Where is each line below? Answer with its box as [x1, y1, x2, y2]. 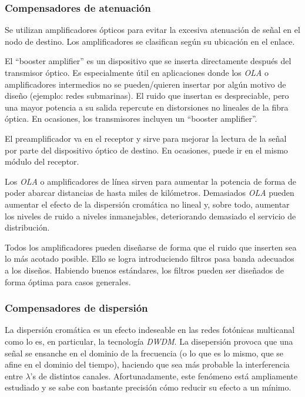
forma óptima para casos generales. [5, 275, 131, 288]
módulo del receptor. [5, 155, 79, 168]
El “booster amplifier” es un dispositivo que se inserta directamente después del [5, 55, 291, 67]
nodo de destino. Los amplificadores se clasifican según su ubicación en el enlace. [5, 35, 295, 47]
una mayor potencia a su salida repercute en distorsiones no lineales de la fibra [5, 101, 289, 113]
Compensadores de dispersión [5, 301, 148, 315]
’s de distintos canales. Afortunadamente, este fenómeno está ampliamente [30, 369, 298, 382]
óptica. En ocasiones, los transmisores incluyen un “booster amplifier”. [5, 112, 257, 125]
